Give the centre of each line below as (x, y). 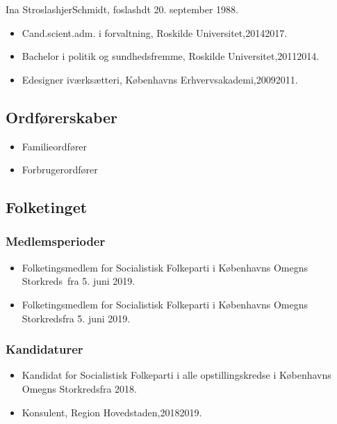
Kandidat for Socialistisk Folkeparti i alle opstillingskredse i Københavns (176, 375)
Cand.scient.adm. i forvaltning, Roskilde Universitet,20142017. (155, 32)
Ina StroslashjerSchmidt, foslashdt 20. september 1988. (122, 9)
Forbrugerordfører (60, 170)
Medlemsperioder (56, 241)
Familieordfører (55, 146)
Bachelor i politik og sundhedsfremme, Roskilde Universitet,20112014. (171, 56)
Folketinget (47, 207)
